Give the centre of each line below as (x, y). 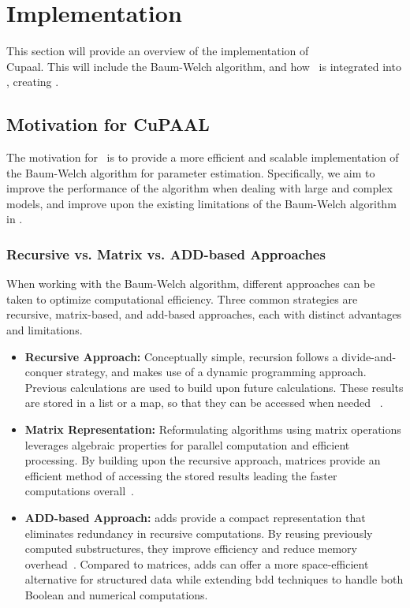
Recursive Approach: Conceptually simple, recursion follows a (181, 356)
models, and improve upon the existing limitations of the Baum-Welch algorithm (201, 203)
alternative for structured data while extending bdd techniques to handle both (214, 579)
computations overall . (79, 491)
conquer (44, 372)
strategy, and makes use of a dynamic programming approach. (216, 372)
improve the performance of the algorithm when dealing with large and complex (199, 188)
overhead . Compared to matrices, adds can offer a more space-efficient (197, 563)
